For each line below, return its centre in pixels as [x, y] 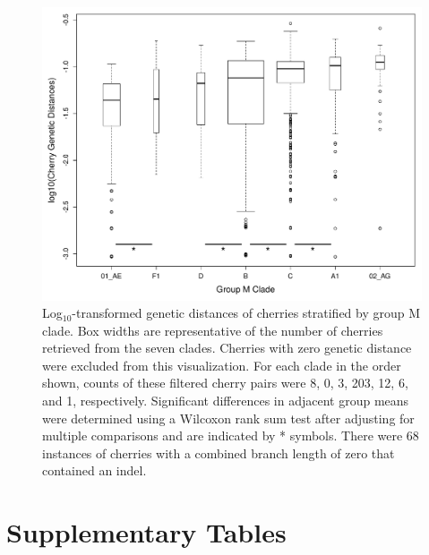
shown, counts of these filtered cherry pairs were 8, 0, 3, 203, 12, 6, [225, 383]
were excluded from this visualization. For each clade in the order [222, 365]
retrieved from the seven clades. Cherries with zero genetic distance [227, 348]
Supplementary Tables [146, 532]
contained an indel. [94, 470]
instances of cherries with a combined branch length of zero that [219, 453]
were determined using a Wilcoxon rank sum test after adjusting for [228, 418]
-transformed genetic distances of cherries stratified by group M [246, 313]
